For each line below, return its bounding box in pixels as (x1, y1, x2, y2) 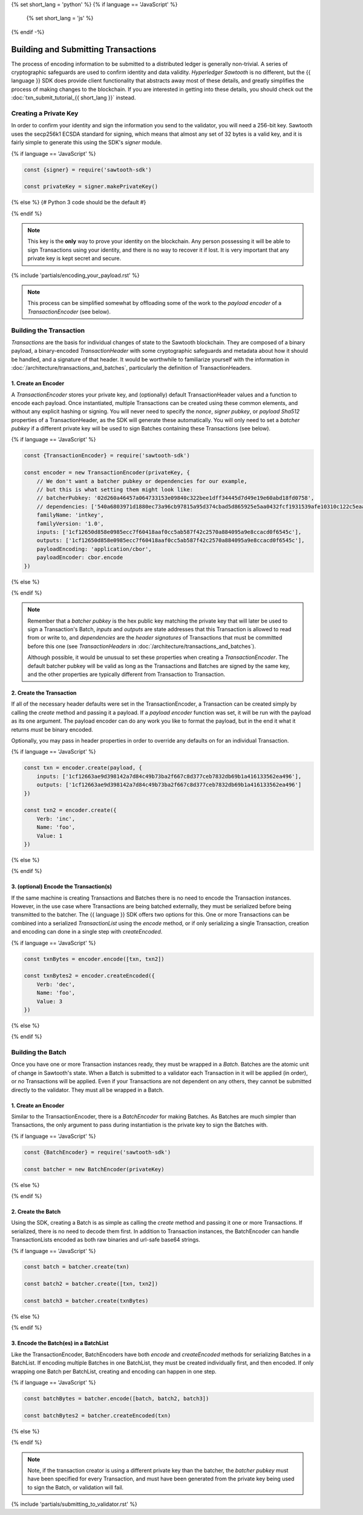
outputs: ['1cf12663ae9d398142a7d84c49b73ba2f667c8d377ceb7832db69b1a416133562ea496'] (36, 781, 302, 788)
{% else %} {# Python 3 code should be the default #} (11, 199, 146, 206)
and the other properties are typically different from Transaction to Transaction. (27, 671, 226, 678)
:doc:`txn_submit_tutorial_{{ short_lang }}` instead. (11, 94, 136, 101)
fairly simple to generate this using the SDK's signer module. (11, 139, 163, 146)
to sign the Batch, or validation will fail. (27, 1483, 124, 1491)
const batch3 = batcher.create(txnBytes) (24, 1297, 149, 1305)
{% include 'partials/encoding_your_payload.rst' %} (11, 272, 140, 279)
